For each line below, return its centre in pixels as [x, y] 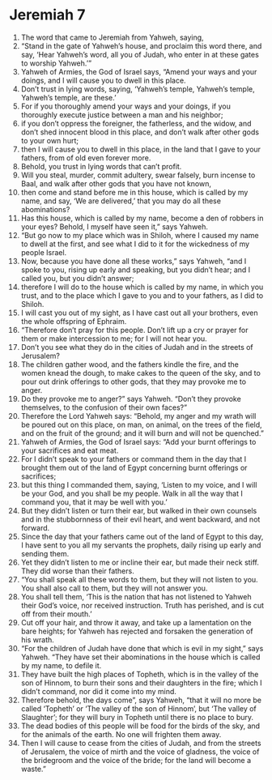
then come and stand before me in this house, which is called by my [134, 192]
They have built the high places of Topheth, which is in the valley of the [140, 674]
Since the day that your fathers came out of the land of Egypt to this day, [142, 536]
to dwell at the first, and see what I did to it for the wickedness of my [135, 244]
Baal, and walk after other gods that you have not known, [116, 183]
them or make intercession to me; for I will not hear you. [114, 339]
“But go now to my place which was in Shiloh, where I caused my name [140, 235]
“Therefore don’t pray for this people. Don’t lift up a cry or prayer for [135, 330]
